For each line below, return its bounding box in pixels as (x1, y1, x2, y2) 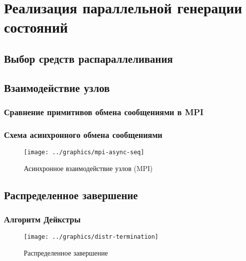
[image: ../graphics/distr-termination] (24, 233, 159, 241)
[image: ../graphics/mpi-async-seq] (24, 149, 145, 156)
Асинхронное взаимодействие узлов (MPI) (24, 163, 153, 173)
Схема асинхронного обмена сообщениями (4, 128, 163, 140)
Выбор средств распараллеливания (4, 50, 173, 66)
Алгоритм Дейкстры (4, 213, 81, 225)
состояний (4, 17, 68, 37)
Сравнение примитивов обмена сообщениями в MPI (4, 106, 204, 118)
